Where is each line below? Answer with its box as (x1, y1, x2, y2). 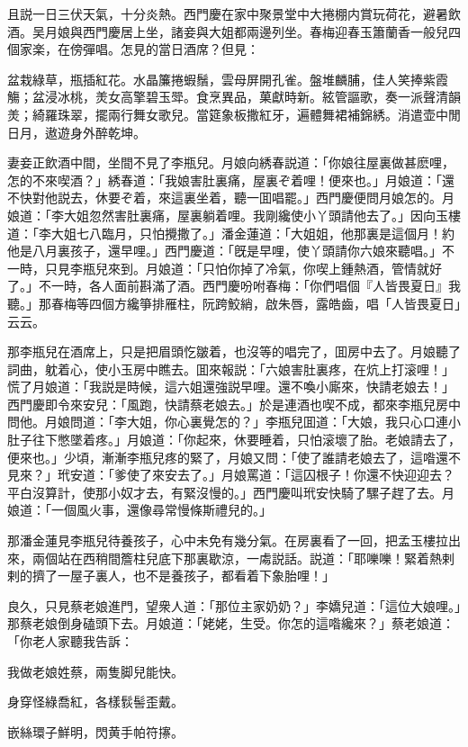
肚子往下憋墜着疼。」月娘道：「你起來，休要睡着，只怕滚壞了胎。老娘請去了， (7, 430, 461, 449)
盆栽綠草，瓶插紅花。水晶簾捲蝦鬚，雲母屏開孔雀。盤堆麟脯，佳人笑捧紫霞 (7, 69, 448, 88)
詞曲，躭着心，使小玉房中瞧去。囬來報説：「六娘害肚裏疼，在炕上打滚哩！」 (7, 359, 454, 378)
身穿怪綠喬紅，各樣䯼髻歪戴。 (7, 692, 184, 711)
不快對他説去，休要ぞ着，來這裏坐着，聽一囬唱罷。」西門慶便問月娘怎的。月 (7, 188, 454, 207)
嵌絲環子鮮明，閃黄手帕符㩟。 (7, 722, 184, 741)
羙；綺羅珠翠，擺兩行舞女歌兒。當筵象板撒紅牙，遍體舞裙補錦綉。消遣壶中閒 (7, 104, 461, 123)
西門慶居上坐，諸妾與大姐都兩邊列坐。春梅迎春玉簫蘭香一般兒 (82, 22, 448, 40)
